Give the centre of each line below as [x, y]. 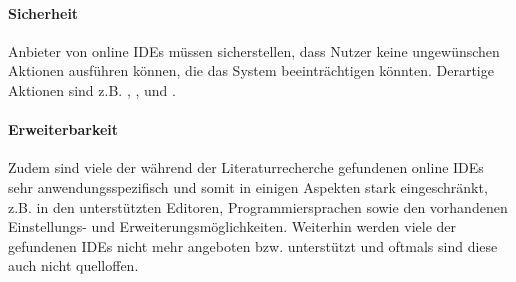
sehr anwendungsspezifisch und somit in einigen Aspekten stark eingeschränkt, [248, 186]
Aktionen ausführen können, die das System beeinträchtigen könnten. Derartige [251, 70]
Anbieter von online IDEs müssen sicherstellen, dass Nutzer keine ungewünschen [254, 50]
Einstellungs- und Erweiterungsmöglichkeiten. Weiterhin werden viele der [232, 226]
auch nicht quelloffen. [73, 265]
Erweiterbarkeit [63, 129]
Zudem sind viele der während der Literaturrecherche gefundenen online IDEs [246, 167]
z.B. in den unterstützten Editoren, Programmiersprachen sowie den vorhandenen [258, 206]
